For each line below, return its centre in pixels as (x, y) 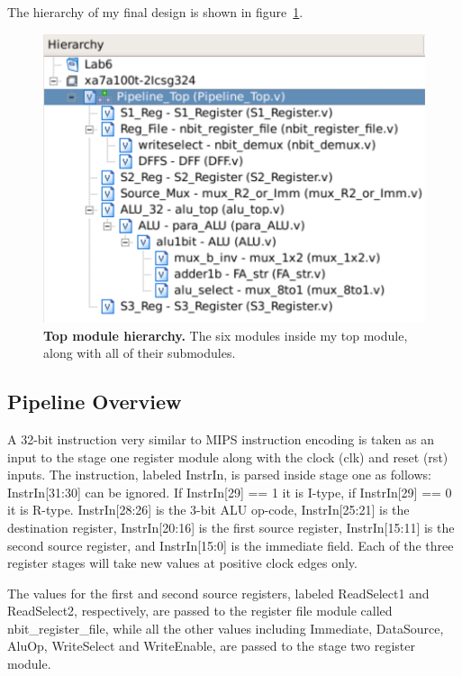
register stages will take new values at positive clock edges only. (182, 563)
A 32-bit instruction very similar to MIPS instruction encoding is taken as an (221, 438)
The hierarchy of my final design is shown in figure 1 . (155, 12)
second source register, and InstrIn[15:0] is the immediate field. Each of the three (231, 545)
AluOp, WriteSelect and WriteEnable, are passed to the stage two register (211, 646)
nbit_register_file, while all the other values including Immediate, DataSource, (226, 628)
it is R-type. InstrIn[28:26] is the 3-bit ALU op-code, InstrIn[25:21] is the (208, 510)
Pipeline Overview (95, 402)
